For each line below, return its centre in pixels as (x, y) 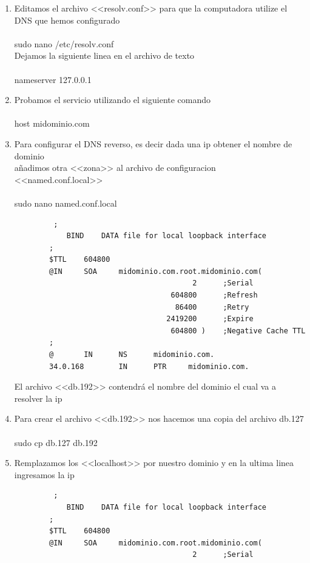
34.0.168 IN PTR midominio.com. (149, 366)
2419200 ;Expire (210, 319)
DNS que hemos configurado (67, 20)
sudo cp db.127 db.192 (56, 442)
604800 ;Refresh (214, 295)
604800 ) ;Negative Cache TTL (238, 331)
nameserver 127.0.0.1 (53, 79)
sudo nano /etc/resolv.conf (64, 43)
